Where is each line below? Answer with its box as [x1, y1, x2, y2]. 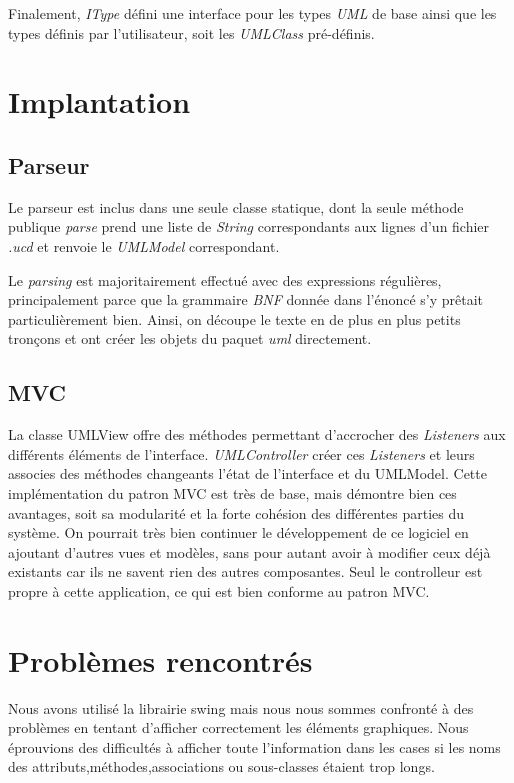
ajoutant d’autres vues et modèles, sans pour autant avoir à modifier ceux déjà [8, 541, 491, 562]
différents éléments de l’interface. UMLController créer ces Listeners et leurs [8, 443, 475, 464]
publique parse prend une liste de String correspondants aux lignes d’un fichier [8, 216, 490, 237]
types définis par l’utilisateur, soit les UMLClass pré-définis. [8, 22, 375, 43]
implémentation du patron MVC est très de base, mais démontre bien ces [8, 482, 457, 503]
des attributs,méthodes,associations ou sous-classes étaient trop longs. [8, 756, 435, 777]
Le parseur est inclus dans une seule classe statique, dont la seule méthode [8, 196, 464, 217]
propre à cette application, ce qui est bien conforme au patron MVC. [8, 580, 430, 601]
